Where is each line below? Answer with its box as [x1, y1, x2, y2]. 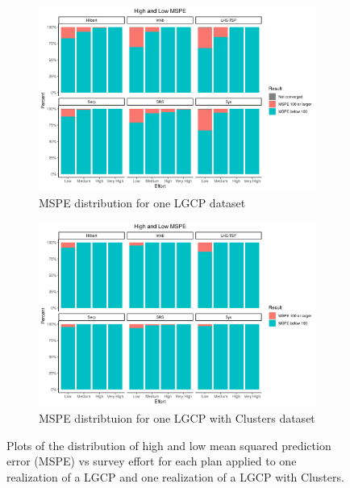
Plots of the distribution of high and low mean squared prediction [6, 436, 331, 453]
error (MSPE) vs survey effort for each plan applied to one [6, 453, 297, 469]
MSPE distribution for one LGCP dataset [39, 194, 246, 211]
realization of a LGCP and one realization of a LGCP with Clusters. [6, 468, 344, 485]
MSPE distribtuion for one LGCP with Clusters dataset [39, 410, 315, 426]
